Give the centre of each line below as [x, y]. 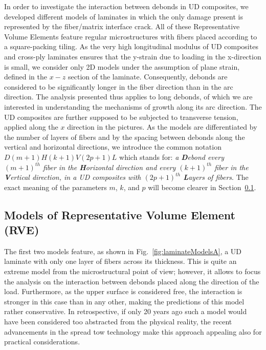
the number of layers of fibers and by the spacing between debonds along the [125, 137]
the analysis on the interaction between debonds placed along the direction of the [132, 281]
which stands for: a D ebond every [172, 157]
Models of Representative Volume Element [120, 214]
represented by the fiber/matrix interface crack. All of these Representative [122, 26]
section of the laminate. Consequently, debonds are [148, 77]
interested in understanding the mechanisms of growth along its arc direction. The [133, 106]
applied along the [31, 127]
